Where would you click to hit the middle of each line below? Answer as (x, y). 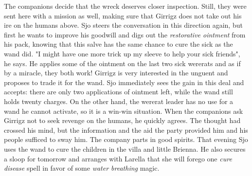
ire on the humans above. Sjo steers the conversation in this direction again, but (123, 25)
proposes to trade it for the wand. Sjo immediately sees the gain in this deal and (124, 82)
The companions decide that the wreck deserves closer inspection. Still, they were (125, 6)
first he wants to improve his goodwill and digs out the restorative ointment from (125, 34)
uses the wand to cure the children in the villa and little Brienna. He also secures (125, 149)
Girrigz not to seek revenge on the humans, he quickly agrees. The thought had (122, 120)
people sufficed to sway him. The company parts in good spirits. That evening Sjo (126, 139)
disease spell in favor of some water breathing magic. (82, 168)
